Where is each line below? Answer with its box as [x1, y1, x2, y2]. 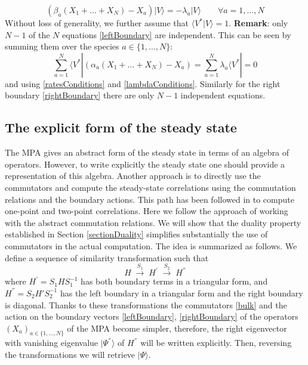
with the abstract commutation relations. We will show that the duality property [5, 216, 301, 228]
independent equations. [180, 89, 266, 101]
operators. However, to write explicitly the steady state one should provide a [5, 157, 285, 170]
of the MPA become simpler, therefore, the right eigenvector [67, 321, 287, 334]
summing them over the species [5, 40, 119, 52]
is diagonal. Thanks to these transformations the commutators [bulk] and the [5, 298, 287, 311]
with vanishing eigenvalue [5, 336, 98, 349]
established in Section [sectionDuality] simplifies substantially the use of [5, 228, 268, 240]
